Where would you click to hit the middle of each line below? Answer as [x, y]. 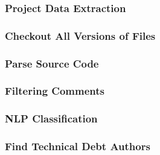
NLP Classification [51, 119]
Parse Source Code [52, 63]
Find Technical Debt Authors [78, 146]
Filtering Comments [55, 91]
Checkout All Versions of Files [80, 35]
